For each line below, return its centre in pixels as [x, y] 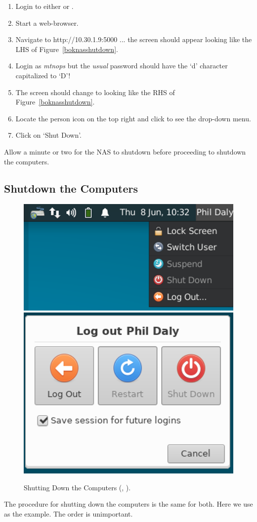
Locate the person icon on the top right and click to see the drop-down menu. [133, 118]
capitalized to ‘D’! [43, 75]
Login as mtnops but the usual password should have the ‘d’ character [122, 66]
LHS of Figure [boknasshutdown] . [67, 49]
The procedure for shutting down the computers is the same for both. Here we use [128, 504]
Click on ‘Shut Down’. [49, 135]
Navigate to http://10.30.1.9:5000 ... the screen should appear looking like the [134, 39]
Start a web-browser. [47, 23]
